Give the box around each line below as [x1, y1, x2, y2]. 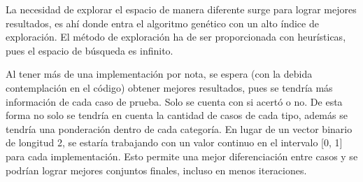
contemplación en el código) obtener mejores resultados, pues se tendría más [6, 80, 333, 94]
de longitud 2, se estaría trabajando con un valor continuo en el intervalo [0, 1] [6, 135, 343, 150]
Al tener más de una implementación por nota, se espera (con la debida [6, 66, 313, 81]
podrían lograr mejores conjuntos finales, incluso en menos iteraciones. [6, 162, 307, 177]
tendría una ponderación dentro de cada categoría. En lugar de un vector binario [6, 121, 353, 136]
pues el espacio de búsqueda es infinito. [6, 43, 173, 57]
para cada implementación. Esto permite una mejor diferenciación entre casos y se [6, 148, 358, 163]
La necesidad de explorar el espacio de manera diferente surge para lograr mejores [6, 2, 357, 16]
